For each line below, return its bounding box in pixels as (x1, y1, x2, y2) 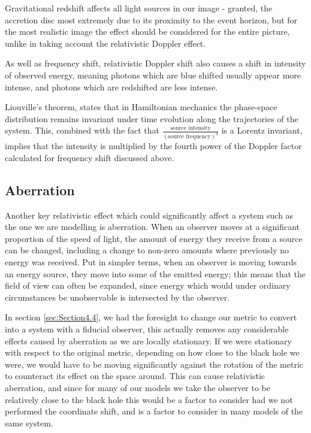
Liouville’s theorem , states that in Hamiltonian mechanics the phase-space (5, 101, 277, 113)
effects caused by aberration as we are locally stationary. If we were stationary (5, 334, 292, 347)
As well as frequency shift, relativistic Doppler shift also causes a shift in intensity (5, 57, 306, 69)
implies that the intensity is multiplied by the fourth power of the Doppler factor (5, 140, 302, 152)
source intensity (170, 125, 211, 132)
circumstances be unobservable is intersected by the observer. (5, 290, 230, 303)
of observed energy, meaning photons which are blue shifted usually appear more (5, 68, 301, 81)
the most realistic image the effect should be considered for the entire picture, (5, 25, 290, 38)
